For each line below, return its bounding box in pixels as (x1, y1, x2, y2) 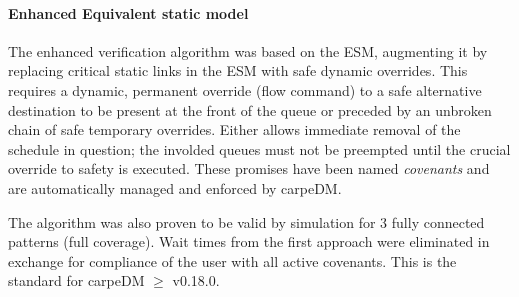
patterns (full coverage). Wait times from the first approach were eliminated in (8, 231, 490, 252)
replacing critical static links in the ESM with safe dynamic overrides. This (8, 60, 468, 81)
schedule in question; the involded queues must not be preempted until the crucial (8, 138, 511, 159)
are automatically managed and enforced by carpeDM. (8, 177, 342, 198)
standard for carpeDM (8, 270, 145, 291)
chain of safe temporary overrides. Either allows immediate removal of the (8, 119, 461, 140)
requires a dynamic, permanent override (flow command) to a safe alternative (8, 79, 482, 100)
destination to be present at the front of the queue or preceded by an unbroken (8, 99, 492, 120)
